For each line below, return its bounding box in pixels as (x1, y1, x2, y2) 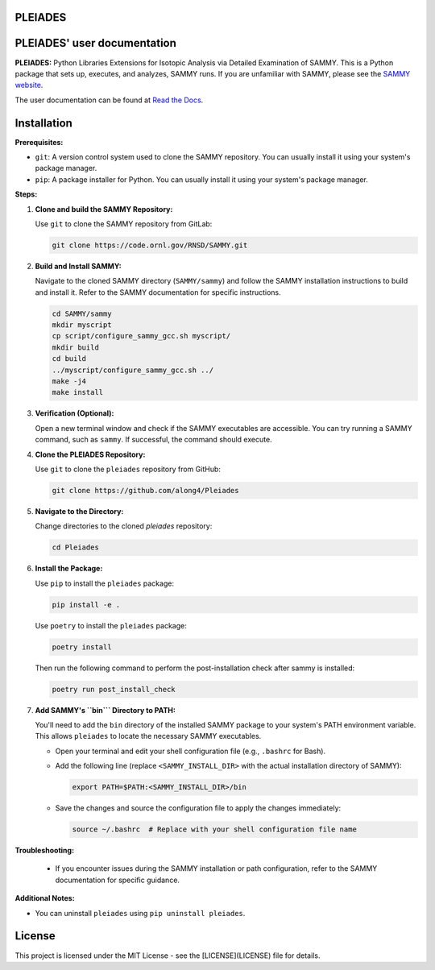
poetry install (52, 642, 112, 652)
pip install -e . (52, 600, 121, 609)
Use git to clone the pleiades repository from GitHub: (35, 464, 222, 474)
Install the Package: (35, 564, 103, 574)
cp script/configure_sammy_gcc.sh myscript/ (52, 331, 231, 341)
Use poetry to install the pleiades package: (35, 620, 187, 630)
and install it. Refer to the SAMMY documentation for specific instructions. (35, 287, 281, 297)
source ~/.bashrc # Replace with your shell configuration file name (72, 825, 358, 834)
